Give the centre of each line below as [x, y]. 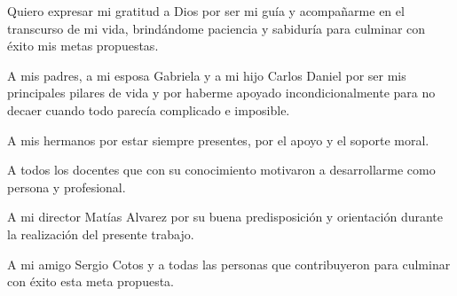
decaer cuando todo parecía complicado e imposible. [149, 109]
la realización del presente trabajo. [101, 234]
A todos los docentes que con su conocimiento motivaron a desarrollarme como [221, 170]
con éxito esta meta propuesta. [91, 281]
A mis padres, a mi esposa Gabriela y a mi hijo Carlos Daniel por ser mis [207, 75]
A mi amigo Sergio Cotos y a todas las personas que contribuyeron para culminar [229, 264]
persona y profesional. [67, 187]
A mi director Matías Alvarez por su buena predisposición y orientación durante [225, 217]
